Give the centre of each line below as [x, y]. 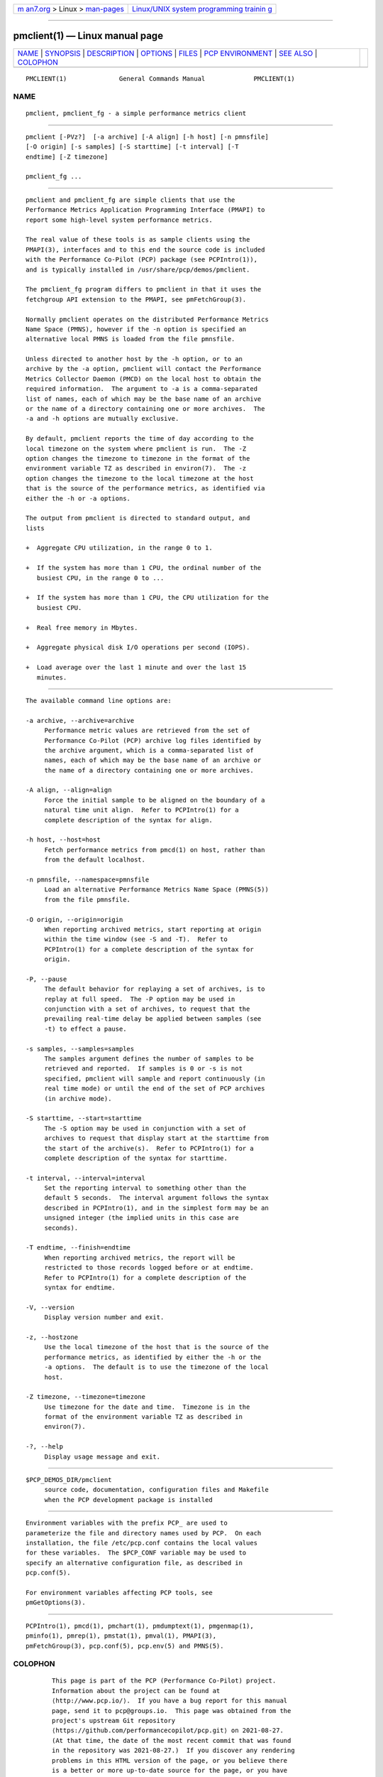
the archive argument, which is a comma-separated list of [149, 750]
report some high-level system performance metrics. [119, 220]
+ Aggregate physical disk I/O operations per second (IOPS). [138, 648]
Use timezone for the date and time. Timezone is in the [147, 1407]
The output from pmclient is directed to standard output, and [138, 518]
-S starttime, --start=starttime [84, 1118]
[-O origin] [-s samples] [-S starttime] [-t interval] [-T [132, 147]
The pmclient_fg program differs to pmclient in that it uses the [144, 289]
